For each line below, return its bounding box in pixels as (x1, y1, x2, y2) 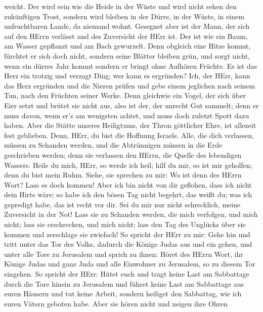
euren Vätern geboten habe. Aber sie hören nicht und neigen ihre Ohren (4, 298, 228, 308)
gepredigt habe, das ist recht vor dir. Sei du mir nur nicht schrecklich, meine (4, 199, 241, 209)
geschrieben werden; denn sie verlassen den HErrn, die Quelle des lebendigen (4, 149, 242, 160)
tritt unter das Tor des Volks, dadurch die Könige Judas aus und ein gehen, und (4, 239, 252, 249)
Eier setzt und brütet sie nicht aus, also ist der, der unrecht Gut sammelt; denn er (4, 100, 259, 110)
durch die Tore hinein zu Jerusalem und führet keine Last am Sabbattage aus (4, 278, 244, 289)
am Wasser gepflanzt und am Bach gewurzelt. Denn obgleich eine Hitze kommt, (4, 40, 251, 51)
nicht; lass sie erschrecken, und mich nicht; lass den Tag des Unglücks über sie (4, 219, 246, 230)
